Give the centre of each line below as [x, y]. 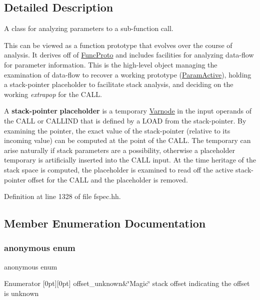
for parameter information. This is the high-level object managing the [111, 64]
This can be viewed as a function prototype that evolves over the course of [118, 45]
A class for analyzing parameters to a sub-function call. [89, 28]
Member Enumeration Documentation [105, 223]
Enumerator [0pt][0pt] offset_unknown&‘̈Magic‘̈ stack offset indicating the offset [127, 283]
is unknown [21, 293]
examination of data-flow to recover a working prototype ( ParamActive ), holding [128, 74]
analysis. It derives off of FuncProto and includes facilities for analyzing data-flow [129, 55]
